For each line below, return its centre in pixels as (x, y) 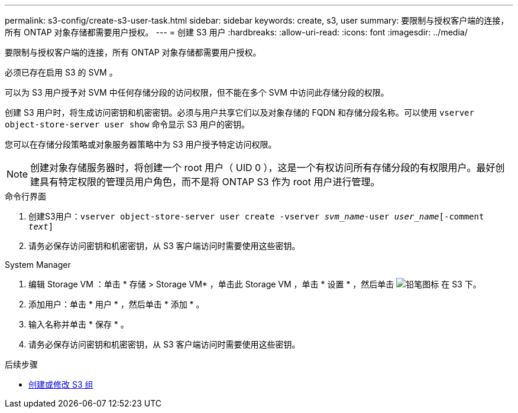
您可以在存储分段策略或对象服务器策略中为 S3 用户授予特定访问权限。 (141, 144)
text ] (41, 227)
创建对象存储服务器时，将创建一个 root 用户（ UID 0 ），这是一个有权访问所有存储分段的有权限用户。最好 (263, 168)
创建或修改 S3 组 (61, 384)
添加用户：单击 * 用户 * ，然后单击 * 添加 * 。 (116, 304)
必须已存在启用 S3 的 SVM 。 (61, 72)
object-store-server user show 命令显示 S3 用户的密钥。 (127, 124)
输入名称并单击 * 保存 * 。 (79, 324)
